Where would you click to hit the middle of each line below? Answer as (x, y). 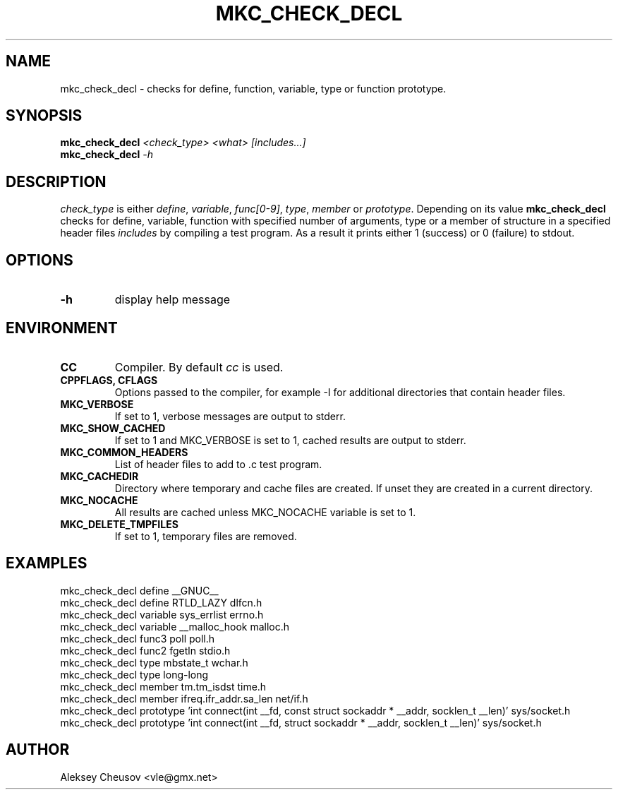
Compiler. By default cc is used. (199, 367)
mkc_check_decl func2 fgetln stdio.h (145, 650)
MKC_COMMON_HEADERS (124, 452)
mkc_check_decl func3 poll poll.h (138, 638)
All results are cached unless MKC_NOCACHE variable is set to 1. (265, 512)
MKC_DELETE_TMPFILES (119, 524)
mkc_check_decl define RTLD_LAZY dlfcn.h (161, 602)
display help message (172, 300)
